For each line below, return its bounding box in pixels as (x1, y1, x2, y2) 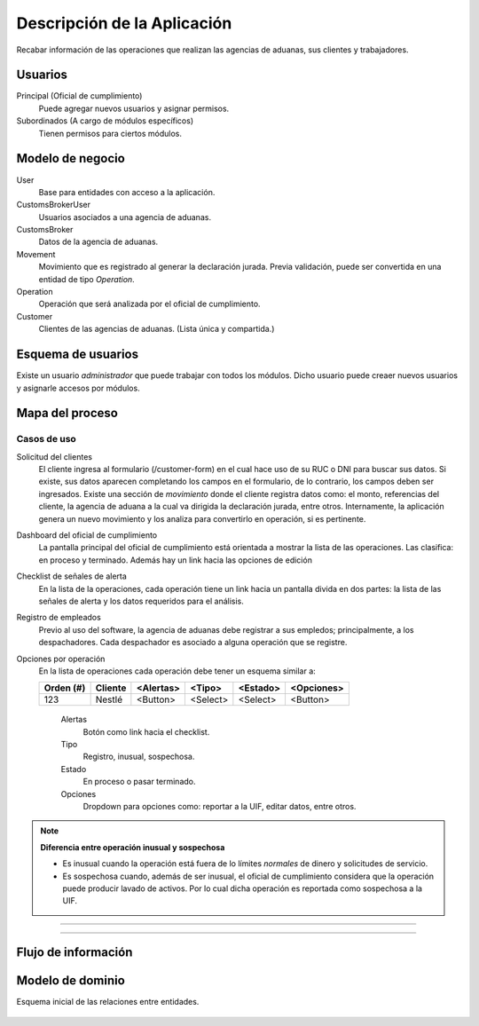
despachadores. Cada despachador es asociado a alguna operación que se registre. (38, 637, 348, 648)
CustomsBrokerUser (16, 200, 91, 210)
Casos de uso (16, 433, 77, 446)
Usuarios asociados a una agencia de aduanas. (38, 211, 212, 222)
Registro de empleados (16, 612, 101, 623)
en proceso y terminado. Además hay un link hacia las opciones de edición (38, 555, 312, 565)
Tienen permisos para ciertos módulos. (38, 128, 182, 138)
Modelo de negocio (16, 151, 126, 166)
